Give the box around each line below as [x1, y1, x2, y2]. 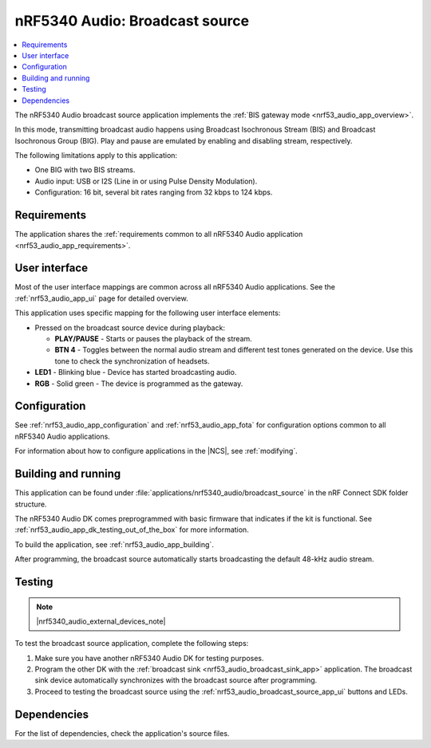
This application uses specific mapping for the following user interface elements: [14, 308, 281, 318]
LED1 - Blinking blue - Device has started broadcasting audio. [34, 368, 237, 377]
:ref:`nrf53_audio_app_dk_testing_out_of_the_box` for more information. [14, 525, 249, 534]
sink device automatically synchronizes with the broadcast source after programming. [34, 675, 318, 685]
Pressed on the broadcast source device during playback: [34, 323, 225, 333]
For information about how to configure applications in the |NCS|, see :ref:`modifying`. [14, 447, 299, 456]
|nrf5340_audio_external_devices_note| [36, 616, 166, 626]
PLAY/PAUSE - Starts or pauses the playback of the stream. [54, 334, 253, 343]
